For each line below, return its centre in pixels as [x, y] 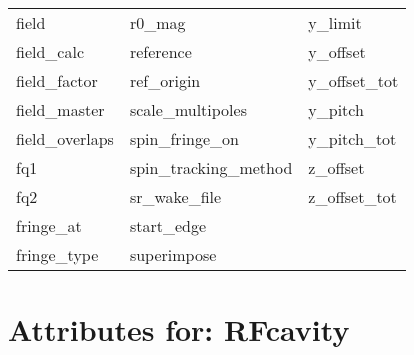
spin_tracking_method [211, 167]
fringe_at [49, 225]
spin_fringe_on [184, 138]
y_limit [335, 22]
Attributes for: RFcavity [179, 329]
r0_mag [157, 22]
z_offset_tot [352, 196]
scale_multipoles [188, 109]
